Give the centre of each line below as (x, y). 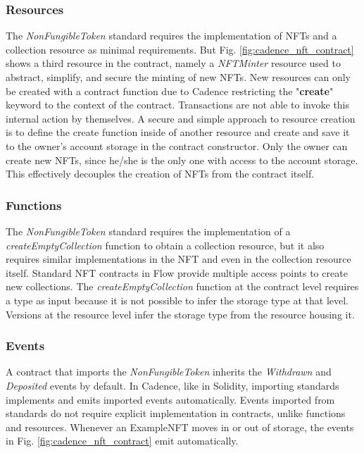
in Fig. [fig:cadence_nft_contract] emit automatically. (122, 441)
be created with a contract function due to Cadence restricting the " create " (170, 91)
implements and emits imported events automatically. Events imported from (170, 399)
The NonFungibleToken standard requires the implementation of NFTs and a (171, 36)
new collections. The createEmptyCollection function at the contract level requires (182, 286)
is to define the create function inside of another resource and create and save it (178, 132)
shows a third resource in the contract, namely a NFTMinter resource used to (173, 63)
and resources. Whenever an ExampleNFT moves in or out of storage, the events (180, 427)
